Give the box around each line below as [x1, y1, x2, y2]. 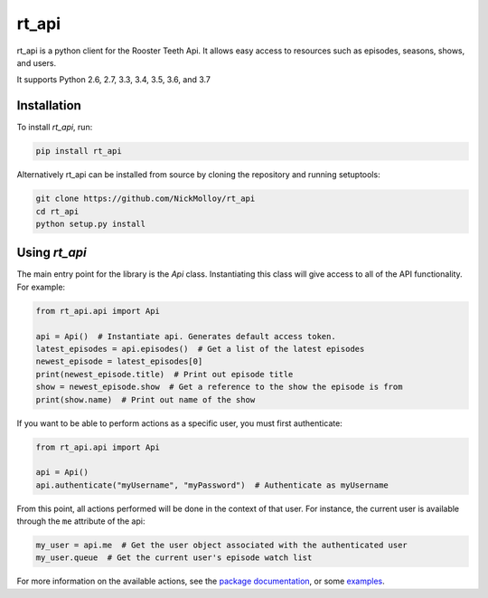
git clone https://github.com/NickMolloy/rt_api [35, 194, 256, 204]
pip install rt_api [35, 146, 122, 157]
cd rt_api [35, 206, 80, 216]
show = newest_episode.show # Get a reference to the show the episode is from [35, 382, 403, 393]
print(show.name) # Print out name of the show [35, 394, 256, 404]
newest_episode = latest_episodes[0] [35, 356, 203, 366]
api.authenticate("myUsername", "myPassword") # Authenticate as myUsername [35, 479, 389, 490]
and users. [16, 57, 57, 68]
